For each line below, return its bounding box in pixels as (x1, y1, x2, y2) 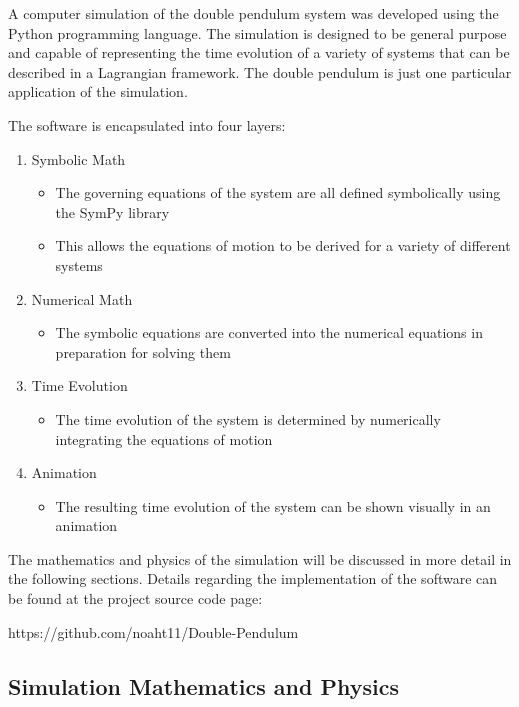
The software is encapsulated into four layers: (8, 114, 286, 135)
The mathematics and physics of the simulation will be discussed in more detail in (8, 548, 512, 569)
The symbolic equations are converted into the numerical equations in (55, 322, 483, 343)
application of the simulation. (8, 81, 188, 102)
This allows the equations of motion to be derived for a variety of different (55, 235, 511, 256)
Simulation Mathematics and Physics (8, 670, 399, 701)
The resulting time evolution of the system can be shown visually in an (55, 495, 491, 516)
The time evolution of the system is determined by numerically (55, 408, 441, 429)
